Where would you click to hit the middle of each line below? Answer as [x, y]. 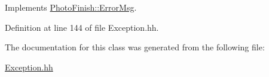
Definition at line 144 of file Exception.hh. [82, 27]
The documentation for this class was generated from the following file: [135, 47]
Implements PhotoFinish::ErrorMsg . [71, 7]
